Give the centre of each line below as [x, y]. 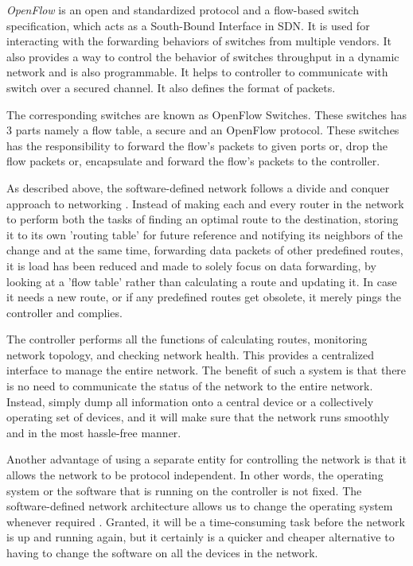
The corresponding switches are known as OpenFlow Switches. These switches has [206, 114]
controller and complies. [64, 312]
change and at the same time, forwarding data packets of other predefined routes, [205, 250]
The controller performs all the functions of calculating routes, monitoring [187, 339]
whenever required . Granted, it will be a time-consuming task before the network [206, 521]
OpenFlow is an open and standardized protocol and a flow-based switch [183, 10]
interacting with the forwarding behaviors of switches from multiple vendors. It [199, 41]
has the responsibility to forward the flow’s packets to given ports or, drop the [197, 145]
